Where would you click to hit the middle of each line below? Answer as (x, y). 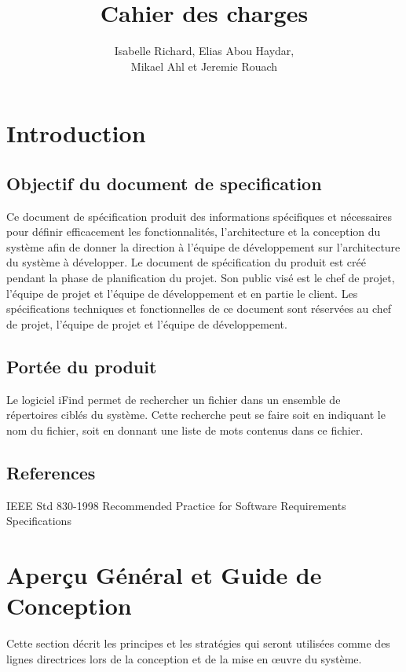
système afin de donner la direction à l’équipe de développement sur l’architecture (203, 246)
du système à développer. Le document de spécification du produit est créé (186, 262)
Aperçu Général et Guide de (164, 575)
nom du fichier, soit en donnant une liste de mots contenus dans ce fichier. (185, 430)
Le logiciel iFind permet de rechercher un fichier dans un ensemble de (174, 399)
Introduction (76, 133)
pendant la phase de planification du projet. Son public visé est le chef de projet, (201, 278)
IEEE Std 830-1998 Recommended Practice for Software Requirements (176, 505)
